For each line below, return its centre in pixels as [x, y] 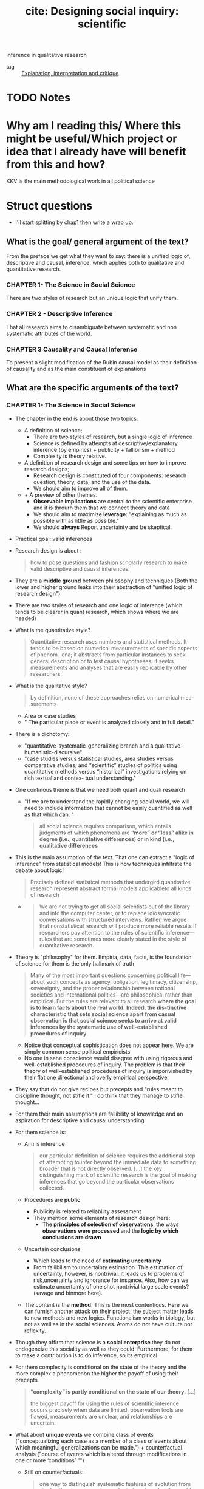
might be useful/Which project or [92, 138]
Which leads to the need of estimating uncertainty [97, 1261]
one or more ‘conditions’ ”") [50, 1460]
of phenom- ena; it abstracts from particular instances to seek [108, 655]
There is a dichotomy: [42, 734]
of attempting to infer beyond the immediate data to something [117, 1162]
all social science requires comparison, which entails [105, 826]
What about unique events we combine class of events [84, 1434]
